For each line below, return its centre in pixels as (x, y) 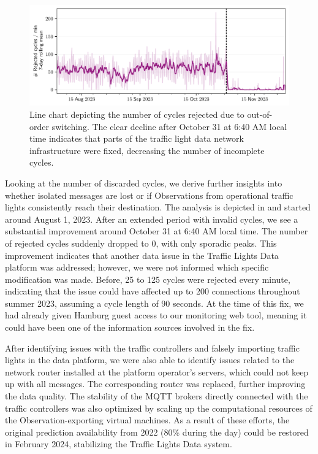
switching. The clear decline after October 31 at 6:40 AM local (169, 126)
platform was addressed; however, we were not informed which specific (137, 267)
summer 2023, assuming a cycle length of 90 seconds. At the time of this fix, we (154, 303)
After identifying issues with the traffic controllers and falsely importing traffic (152, 348)
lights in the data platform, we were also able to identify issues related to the (150, 360)
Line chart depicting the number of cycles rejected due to (137, 114)
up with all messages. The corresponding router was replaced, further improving (155, 384)
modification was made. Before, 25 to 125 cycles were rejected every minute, (148, 279)
